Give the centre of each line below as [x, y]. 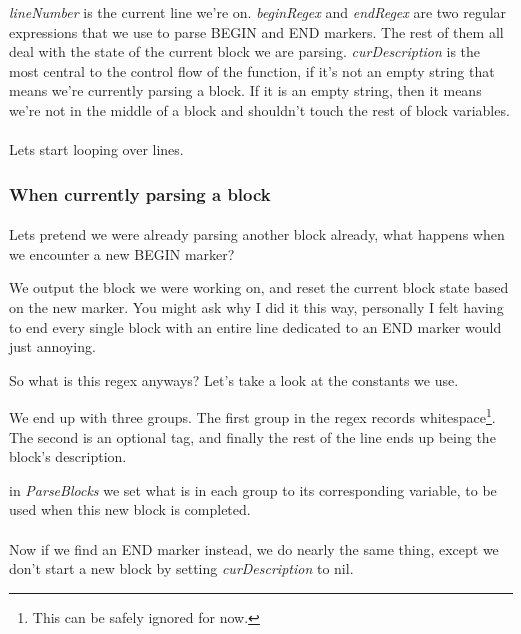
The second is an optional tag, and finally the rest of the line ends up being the [252, 436]
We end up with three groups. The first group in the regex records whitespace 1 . [252, 415]
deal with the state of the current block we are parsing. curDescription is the [245, 51]
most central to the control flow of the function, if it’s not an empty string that [252, 70]
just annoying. [52, 346]
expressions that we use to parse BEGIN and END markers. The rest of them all [256, 31]
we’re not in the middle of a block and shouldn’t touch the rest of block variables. [259, 109]
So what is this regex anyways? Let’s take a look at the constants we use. [234, 379]
